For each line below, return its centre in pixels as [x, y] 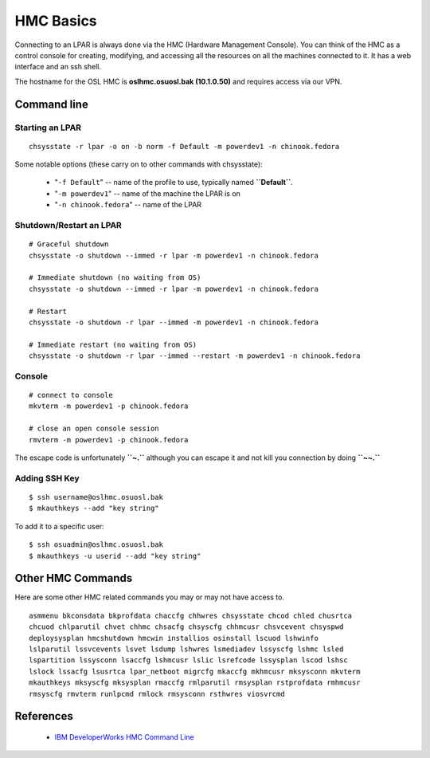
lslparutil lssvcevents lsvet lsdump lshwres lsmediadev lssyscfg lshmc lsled [186, 649]
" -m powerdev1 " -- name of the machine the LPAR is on [147, 193]
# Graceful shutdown [69, 244]
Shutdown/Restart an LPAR [68, 226]
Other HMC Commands [74, 578]
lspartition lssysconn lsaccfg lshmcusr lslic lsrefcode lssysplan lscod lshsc [188, 660]
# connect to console [71, 395]
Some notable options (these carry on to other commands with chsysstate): [139, 164]
